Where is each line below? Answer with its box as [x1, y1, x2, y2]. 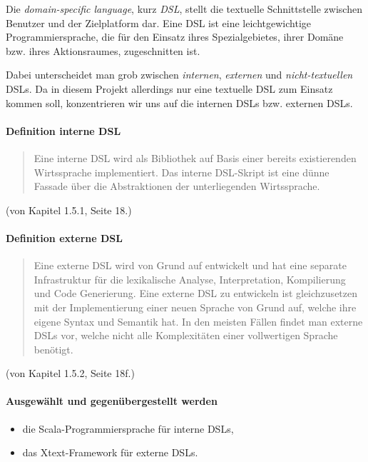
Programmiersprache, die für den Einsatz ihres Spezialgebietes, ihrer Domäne [6, 29, 344, 44]
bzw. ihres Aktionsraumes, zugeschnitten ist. [6, 43, 200, 58]
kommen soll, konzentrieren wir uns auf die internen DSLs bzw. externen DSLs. [6, 95, 353, 110]
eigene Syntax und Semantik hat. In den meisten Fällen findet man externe [34, 313, 363, 328]
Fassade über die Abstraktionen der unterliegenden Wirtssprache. [34, 179, 320, 194]
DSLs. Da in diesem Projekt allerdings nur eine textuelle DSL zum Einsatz [6, 81, 333, 96]
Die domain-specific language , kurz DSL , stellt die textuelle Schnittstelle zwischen [6, 1, 362, 16]
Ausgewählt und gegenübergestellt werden [6, 393, 218, 408]
